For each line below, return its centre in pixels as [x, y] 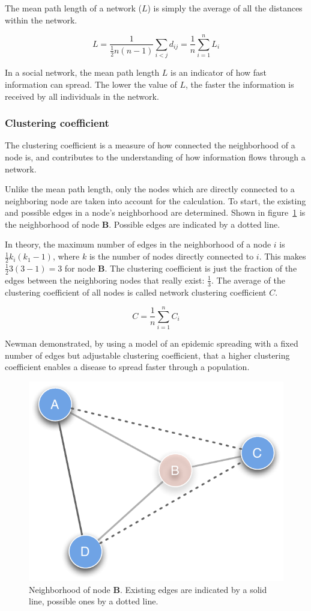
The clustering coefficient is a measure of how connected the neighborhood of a [150, 145]
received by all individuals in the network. [82, 96]
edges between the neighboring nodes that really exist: [105, 280]
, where [66, 256]
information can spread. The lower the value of [91, 84]
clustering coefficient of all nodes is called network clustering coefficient [136, 292]
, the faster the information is [240, 84]
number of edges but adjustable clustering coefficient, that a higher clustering [147, 355]
